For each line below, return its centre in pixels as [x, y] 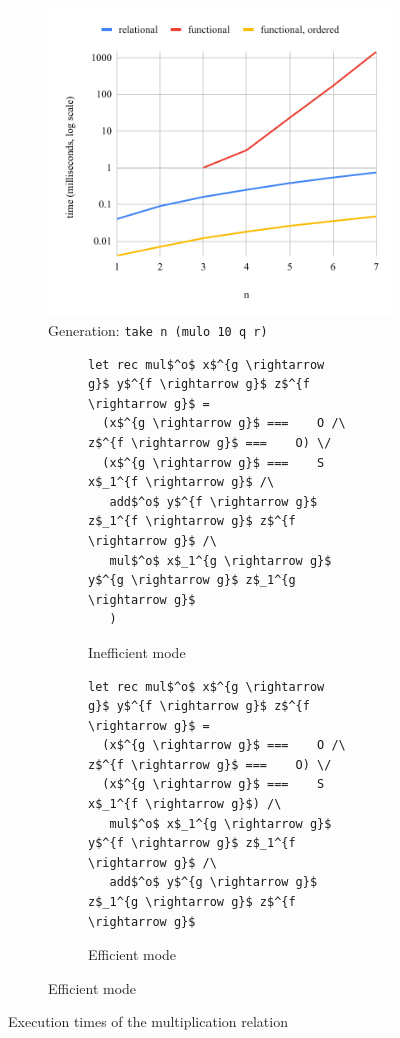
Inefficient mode [137, 651]
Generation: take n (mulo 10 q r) [158, 329]
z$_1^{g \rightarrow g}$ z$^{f [192, 902]
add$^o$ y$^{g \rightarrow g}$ [213, 882]
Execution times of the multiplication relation [148, 1021]
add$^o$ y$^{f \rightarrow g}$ [213, 501]
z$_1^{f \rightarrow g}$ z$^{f [192, 521]
